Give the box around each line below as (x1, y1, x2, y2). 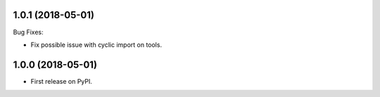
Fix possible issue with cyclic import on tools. (30, 40, 162, 49)
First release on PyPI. (30, 77, 93, 85)
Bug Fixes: (13, 28, 44, 36)
